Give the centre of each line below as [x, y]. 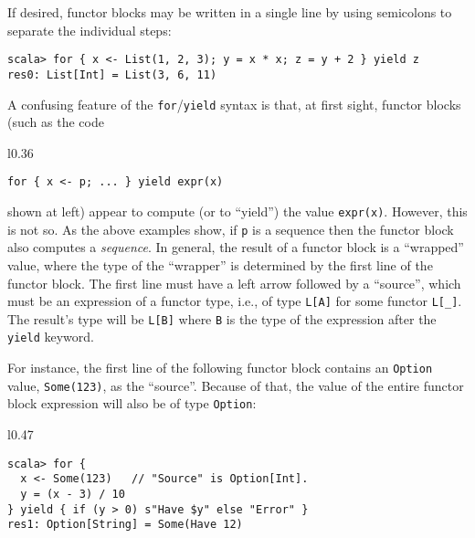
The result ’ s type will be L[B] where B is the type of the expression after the [222, 318]
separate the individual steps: [90, 30]
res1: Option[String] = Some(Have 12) [125, 525]
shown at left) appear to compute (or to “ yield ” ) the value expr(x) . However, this [237, 211]
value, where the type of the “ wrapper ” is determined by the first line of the [220, 264]
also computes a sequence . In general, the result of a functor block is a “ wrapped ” [236, 247]
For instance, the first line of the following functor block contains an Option [220, 368]
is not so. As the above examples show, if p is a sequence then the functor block [231, 229]
